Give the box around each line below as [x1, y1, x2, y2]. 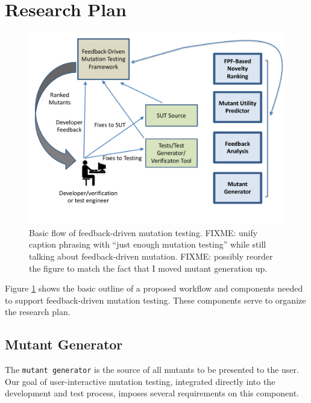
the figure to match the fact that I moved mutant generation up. [29, 261, 268, 274]
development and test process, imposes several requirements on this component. [5, 387, 299, 399]
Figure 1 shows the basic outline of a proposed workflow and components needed [5, 282, 303, 295]
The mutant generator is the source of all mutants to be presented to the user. [5, 363, 299, 376]
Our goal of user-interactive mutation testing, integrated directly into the [5, 375, 275, 387]
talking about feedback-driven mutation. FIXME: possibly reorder [29, 249, 273, 262]
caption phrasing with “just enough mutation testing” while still [29, 238, 266, 251]
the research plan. [5, 305, 71, 318]
